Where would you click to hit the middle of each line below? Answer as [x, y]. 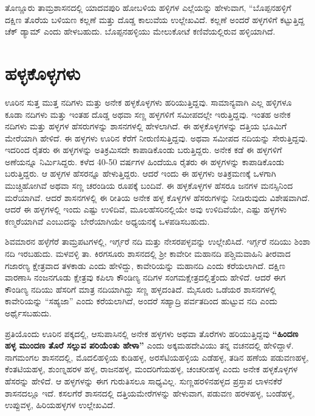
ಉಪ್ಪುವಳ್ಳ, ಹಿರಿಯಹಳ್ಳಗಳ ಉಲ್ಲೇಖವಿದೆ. [60, 405]
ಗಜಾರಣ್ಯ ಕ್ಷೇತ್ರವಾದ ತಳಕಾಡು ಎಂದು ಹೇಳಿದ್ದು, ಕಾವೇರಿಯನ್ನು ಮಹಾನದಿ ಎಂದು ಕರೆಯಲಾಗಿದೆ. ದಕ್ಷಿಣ [145, 265]
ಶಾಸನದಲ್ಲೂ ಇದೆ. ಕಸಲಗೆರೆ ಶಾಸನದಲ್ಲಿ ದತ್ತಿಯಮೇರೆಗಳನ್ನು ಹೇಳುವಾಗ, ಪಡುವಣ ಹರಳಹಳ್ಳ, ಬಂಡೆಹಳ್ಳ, [150, 393]
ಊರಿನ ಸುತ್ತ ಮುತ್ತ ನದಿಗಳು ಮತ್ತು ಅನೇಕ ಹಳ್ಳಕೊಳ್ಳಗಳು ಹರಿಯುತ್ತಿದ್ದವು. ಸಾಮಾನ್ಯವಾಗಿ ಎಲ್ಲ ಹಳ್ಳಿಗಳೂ [148, 102]
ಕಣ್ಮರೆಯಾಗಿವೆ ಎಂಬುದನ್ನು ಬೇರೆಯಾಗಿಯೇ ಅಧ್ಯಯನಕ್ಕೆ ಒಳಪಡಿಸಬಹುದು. [107, 221]
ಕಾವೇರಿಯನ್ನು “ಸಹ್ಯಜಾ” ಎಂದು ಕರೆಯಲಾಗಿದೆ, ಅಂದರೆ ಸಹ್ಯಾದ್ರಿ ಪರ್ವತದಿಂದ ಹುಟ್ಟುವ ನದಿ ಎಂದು [141, 301]
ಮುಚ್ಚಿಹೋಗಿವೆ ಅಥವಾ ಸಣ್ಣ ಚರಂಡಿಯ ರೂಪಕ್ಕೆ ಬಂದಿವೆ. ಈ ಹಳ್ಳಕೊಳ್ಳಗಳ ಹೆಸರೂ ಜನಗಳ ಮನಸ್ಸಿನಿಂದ [149, 186]
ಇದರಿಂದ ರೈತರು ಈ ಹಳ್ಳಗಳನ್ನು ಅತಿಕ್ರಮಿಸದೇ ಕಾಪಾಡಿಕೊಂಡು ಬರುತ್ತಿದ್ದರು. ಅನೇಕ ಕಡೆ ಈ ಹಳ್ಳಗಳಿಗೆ [144, 150]
